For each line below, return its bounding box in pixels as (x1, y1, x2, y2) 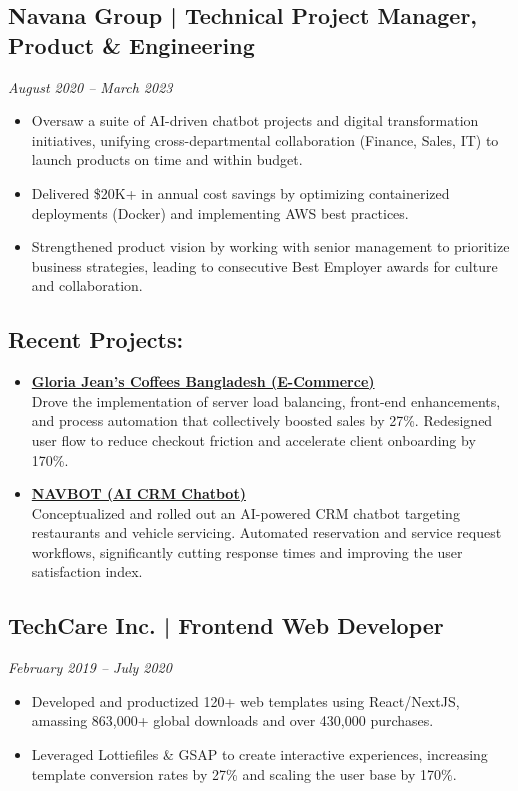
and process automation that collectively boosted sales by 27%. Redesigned (31, 410, 493, 431)
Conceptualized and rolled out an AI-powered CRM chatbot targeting (31, 502, 460, 523)
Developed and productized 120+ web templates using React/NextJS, (31, 690, 460, 711)
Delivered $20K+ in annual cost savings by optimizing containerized (31, 182, 450, 203)
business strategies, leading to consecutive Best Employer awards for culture (31, 255, 498, 276)
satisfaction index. (31, 561, 143, 582)
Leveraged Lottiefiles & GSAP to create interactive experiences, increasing (31, 744, 488, 765)
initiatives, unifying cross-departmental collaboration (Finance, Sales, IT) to (31, 129, 499, 150)
